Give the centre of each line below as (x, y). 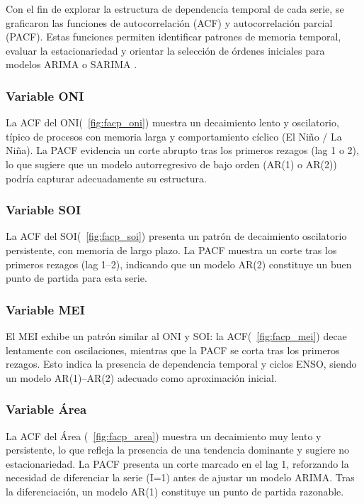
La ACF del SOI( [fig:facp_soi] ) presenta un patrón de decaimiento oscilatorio (176, 236)
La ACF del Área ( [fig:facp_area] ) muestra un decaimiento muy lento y (164, 435)
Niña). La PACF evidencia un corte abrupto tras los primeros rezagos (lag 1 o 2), (182, 150)
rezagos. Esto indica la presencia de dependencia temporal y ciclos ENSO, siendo (181, 364)
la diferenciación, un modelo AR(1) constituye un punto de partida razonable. (175, 491)
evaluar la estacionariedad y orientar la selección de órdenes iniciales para (165, 50)
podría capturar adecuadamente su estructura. (106, 178)
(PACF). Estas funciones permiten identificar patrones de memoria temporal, (174, 37)
